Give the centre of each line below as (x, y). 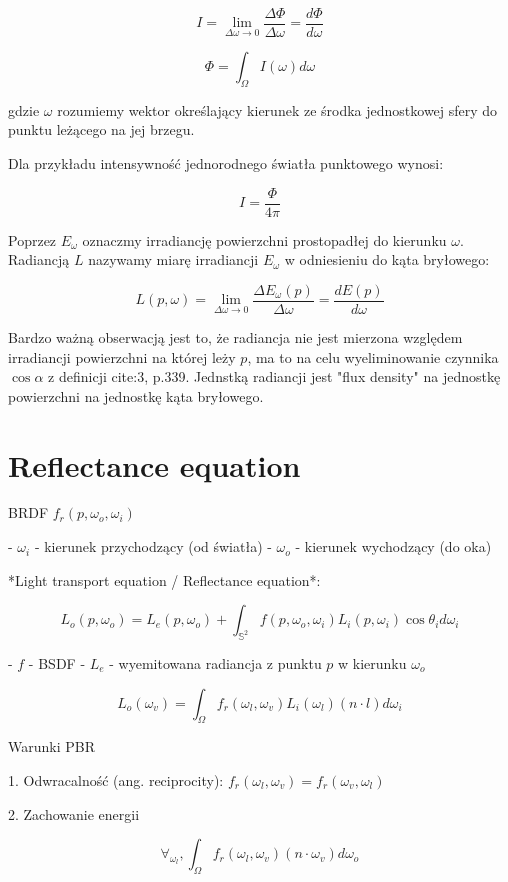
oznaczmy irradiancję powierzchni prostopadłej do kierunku (264, 239)
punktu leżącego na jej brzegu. (101, 129)
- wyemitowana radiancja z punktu (215, 663)
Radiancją (39, 259)
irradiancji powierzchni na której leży (122, 356)
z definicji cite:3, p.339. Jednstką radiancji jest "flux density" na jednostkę (274, 376)
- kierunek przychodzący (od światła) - (153, 546)
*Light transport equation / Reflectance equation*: (164, 579)
